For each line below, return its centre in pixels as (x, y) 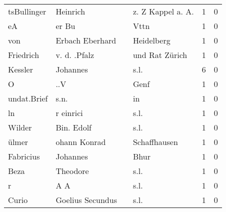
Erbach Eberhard (86, 40)
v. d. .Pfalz (75, 55)
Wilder (20, 127)
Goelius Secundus (86, 200)
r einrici (69, 113)
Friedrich (24, 55)
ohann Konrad (81, 142)
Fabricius (24, 156)
